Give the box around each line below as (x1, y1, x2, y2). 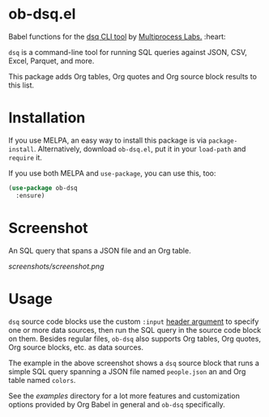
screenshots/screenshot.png (8, 261, 105, 271)
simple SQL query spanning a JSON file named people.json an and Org (8, 366, 246, 377)
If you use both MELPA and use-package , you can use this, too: (8, 168, 216, 178)
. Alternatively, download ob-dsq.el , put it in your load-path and (33, 143, 246, 154)
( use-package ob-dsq (8, 184, 79, 192)
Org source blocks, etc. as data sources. (8, 342, 144, 352)
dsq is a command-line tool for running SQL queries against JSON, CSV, (8, 47, 247, 57)
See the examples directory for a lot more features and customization (8, 390, 241, 401)
